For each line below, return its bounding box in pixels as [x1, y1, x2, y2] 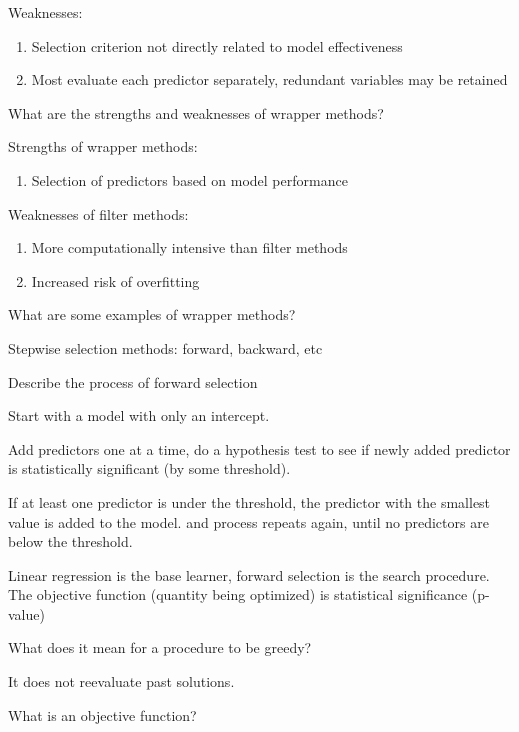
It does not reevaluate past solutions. [8, 671, 235, 692]
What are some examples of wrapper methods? [8, 304, 296, 325]
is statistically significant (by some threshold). [8, 458, 291, 479]
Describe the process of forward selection [8, 371, 258, 392]
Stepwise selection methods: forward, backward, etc [8, 337, 323, 358]
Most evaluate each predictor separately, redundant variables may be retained [31, 69, 508, 90]
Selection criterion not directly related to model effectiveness [31, 35, 403, 56]
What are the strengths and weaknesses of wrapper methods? [8, 102, 384, 123]
